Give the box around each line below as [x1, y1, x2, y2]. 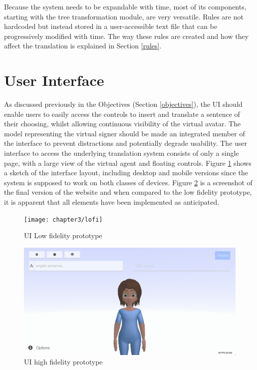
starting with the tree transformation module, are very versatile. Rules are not [4, 11, 244, 21]
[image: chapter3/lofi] [24, 216, 103, 223]
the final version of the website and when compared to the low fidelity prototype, [4, 187, 252, 197]
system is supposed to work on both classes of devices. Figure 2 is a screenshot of [4, 177, 253, 187]
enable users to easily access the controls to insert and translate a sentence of [4, 108, 240, 119]
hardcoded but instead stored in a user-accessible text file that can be [4, 21, 218, 31]
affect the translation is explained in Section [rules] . [4, 40, 162, 51]
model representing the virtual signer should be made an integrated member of [4, 128, 245, 138]
